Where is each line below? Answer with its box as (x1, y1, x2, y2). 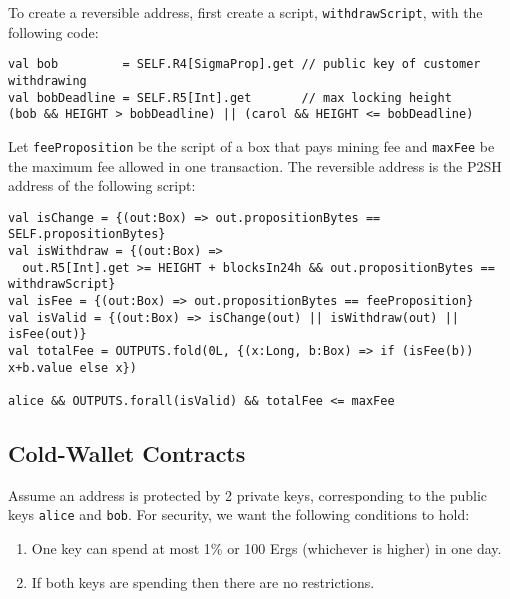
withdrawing (8, 73, 87, 88)
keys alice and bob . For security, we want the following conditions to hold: (8, 504, 470, 525)
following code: (8, 21, 99, 42)
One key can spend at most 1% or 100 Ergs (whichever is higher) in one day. (31, 538, 502, 559)
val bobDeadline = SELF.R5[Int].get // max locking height (8, 90, 452, 105)
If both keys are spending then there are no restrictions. (31, 571, 375, 592)
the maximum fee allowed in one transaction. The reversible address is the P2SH (8, 155, 502, 176)
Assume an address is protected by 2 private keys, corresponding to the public (8, 484, 488, 505)
